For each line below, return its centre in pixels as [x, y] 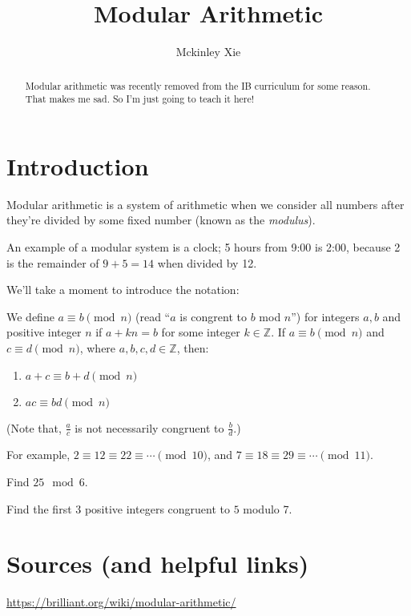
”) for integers [325, 316]
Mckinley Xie [208, 52]
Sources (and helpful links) [158, 564]
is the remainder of [53, 262]
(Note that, [34, 427]
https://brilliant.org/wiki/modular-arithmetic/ [121, 602]
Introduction [78, 165]
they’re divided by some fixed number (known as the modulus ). [161, 220]
